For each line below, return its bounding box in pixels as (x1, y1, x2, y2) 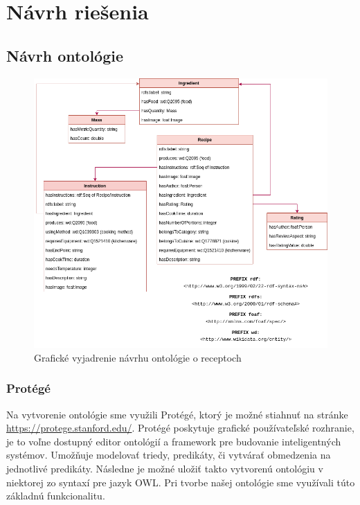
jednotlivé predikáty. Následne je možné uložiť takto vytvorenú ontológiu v (6, 461, 323, 476)
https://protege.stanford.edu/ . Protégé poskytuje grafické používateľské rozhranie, (6, 420, 354, 435)
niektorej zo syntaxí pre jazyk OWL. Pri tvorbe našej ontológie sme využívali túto (6, 475, 355, 489)
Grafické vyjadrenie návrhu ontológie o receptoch (34, 350, 242, 364)
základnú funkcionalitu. (6, 488, 105, 503)
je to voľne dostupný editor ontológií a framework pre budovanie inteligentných (6, 434, 341, 448)
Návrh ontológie (6, 44, 124, 66)
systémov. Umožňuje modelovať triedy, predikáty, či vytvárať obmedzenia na (6, 448, 331, 462)
